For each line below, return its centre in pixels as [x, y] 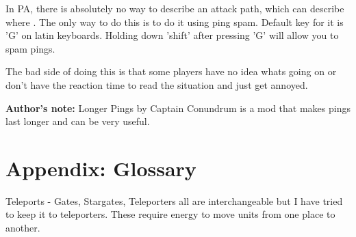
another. [23, 228]
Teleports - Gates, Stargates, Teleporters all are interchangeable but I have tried [174, 200]
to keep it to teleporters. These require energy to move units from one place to [170, 214]
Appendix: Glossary [101, 168]
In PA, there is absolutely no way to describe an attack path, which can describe [175, 8]
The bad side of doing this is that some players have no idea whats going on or [171, 71]
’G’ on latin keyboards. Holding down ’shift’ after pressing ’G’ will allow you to [172, 35]
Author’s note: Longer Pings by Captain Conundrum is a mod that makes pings [178, 108]
